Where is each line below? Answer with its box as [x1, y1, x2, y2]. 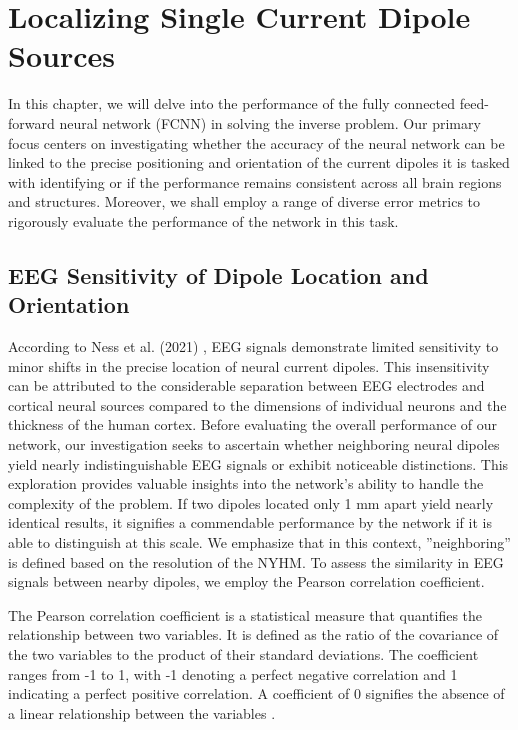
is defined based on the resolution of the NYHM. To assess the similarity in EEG [8, 551, 504, 572]
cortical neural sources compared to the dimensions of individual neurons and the [8, 394, 507, 415]
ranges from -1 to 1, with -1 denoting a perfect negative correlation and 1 [8, 663, 458, 684]
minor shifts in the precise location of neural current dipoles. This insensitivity [8, 355, 490, 376]
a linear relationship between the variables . [8, 702, 276, 723]
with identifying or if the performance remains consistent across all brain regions [8, 171, 502, 192]
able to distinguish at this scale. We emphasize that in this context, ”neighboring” [8, 532, 511, 552]
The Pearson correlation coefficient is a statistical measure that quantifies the [8, 604, 483, 625]
